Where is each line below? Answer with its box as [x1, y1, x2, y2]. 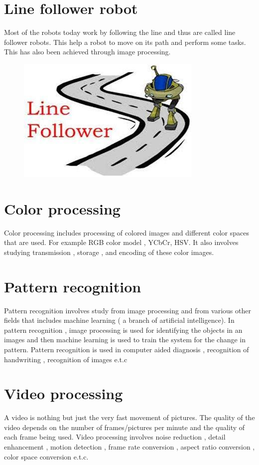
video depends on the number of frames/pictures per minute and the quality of [4, 422, 245, 432]
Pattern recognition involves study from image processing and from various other [4, 305, 251, 315]
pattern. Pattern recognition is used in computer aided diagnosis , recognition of [4, 344, 249, 354]
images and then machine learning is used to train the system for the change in [4, 334, 246, 345]
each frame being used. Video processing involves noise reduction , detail [4, 432, 226, 442]
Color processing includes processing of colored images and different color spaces [4, 227, 249, 237]
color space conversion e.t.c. [4, 451, 89, 462]
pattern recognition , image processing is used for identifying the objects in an [4, 324, 243, 335]
